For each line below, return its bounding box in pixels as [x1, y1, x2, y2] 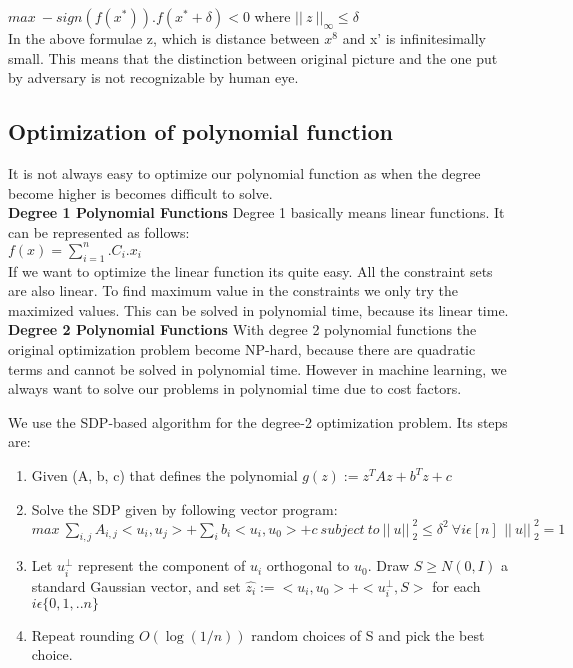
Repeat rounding [31, 624, 135, 645]
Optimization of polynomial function [8, 116, 393, 147]
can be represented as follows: [8, 221, 190, 242]
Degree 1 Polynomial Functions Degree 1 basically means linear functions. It [8, 202, 505, 223]
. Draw [367, 555, 410, 576]
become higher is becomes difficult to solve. [8, 182, 273, 203]
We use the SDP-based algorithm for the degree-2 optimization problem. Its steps [8, 411, 508, 432]
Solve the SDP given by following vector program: [31, 498, 338, 519]
